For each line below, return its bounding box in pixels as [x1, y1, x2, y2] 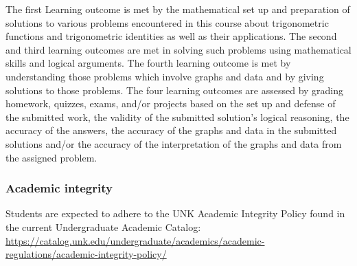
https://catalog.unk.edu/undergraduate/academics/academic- [5, 233, 265, 247]
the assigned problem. [5, 150, 97, 164]
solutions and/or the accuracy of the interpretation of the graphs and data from [5, 136, 342, 151]
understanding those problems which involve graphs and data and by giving [5, 69, 324, 83]
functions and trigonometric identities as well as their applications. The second [5, 29, 337, 43]
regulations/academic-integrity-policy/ [5, 247, 167, 261]
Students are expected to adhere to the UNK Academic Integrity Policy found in [5, 206, 345, 221]
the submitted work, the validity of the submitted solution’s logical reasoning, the [5, 109, 349, 124]
